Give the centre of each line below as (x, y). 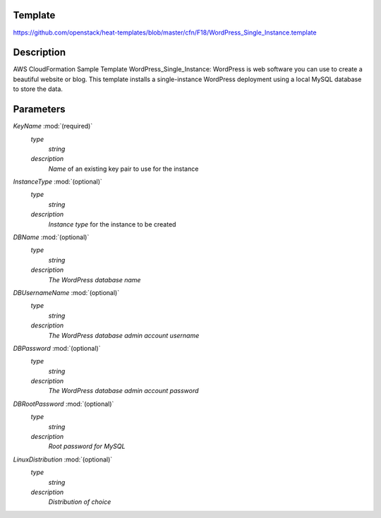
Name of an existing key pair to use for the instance (123, 169)
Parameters (39, 109)
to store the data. (38, 89)
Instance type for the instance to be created (112, 224)
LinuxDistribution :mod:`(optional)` (63, 459)
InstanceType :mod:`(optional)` (58, 182)
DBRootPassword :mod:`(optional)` (64, 404)
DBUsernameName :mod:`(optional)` (66, 292)
